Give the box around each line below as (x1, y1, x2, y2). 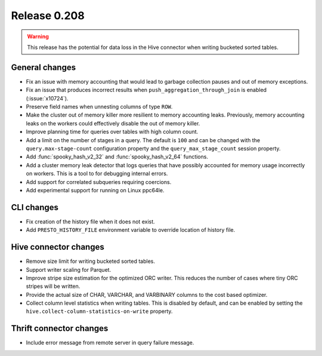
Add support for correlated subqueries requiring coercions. (26, 178, 172, 185)
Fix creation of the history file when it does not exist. (26, 218, 155, 225)
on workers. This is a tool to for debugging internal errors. (26, 170, 168, 177)
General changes (11, 62, 76, 72)
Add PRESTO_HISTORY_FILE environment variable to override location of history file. (26, 226, 236, 234)
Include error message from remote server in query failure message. (26, 339, 194, 346)
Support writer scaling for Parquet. (26, 266, 112, 273)
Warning (27, 33, 49, 40)
